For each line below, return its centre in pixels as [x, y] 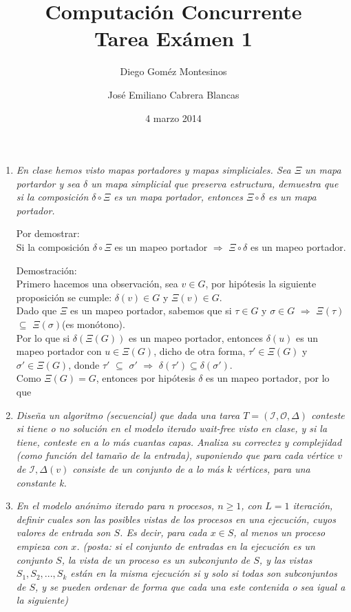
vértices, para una [273, 468]
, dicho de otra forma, [200, 351]
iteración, [313, 506]
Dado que [36, 310]
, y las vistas [286, 559]
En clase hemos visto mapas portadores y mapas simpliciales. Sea [153, 170]
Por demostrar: [48, 233]
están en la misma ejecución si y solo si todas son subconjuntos [204, 573]
